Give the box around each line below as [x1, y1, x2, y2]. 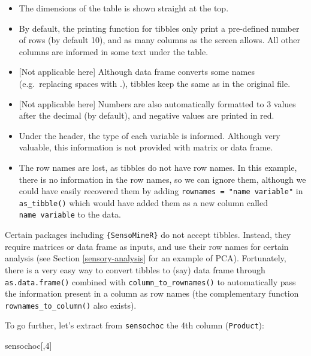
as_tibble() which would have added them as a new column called [19, 196, 268, 209]
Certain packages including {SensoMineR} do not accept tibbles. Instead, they [5, 228, 291, 241]
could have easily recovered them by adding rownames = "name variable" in [19, 185, 303, 197]
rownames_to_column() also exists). [5, 298, 137, 311]
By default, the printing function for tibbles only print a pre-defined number [19, 22, 300, 34]
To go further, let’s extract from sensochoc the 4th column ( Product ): [5, 319, 264, 331]
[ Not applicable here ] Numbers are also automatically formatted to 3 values [19, 97, 296, 110]
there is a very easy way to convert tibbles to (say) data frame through [5, 263, 265, 276]
